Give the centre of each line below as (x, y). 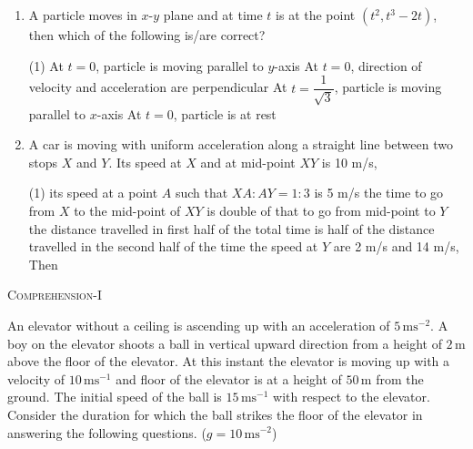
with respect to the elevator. (352, 397)
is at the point (316, 15)
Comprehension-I (55, 295)
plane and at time (213, 15)
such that (201, 193)
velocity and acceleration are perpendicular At (158, 87)
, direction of (386, 65)
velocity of (36, 378)
